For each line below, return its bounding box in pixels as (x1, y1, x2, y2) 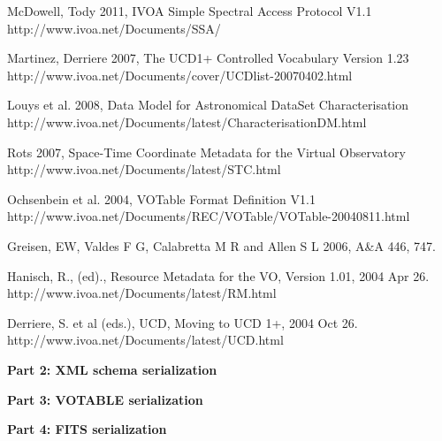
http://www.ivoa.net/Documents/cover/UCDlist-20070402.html (7, 65, 353, 84)
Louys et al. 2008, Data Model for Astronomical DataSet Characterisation (7, 95, 409, 114)
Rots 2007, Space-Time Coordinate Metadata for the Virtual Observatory (7, 142, 406, 161)
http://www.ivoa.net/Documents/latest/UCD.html (7, 331, 284, 349)
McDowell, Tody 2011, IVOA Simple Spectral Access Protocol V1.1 (7, 2, 372, 19)
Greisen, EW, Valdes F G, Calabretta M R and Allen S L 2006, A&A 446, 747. (7, 236, 436, 255)
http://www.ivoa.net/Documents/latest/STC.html (7, 160, 281, 179)
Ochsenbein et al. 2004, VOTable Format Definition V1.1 (7, 189, 316, 208)
